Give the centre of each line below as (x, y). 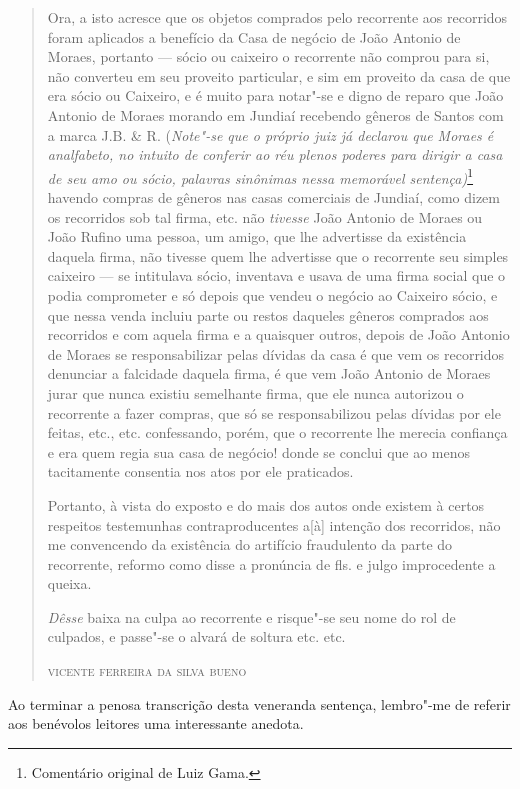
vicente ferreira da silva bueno (147, 670)
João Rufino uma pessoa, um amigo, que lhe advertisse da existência (257, 236)
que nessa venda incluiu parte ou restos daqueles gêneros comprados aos (268, 314)
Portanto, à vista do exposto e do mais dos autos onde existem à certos (266, 504)
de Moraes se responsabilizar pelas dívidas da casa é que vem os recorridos (276, 353)
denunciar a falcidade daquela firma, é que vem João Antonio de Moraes (269, 373)
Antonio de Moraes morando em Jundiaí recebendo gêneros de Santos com (275, 114)
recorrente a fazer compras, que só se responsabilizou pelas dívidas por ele (274, 412)
